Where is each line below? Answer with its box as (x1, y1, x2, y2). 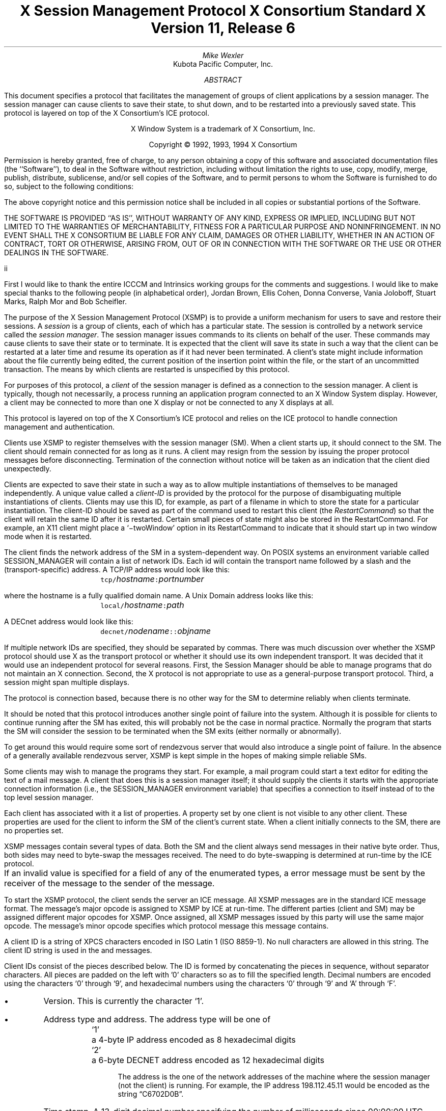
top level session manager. (4, 792, 94, 802)
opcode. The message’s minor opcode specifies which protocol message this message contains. (4, 921, 329, 930)
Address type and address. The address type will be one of (43, 1014, 271, 1024)
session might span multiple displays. (4, 677, 129, 686)
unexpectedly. (4, 464, 51, 473)
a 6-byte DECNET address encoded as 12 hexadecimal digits (92, 1054, 324, 1065)
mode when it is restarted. (4, 532, 92, 541)
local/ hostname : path (100, 599, 184, 610)
